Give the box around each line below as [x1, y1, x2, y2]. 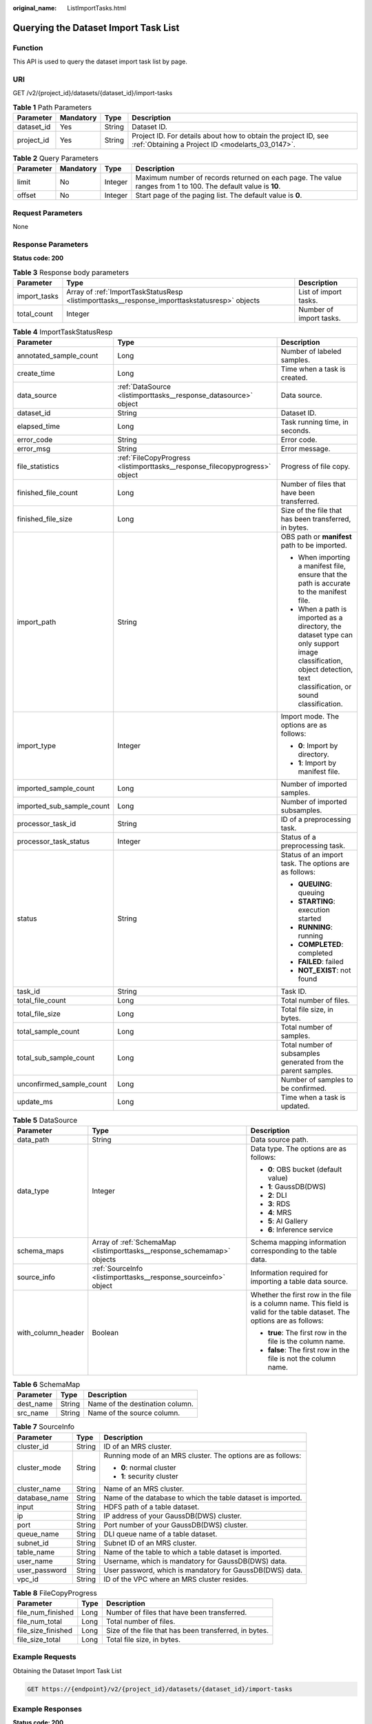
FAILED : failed [298, 957, 344, 967]
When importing [298, 552, 351, 562]
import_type [17, 741, 56, 751]
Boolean [92, 1327, 119, 1337]
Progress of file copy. [280, 462, 351, 472]
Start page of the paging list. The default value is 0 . [135, 190, 302, 200]
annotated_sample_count [17, 351, 99, 361]
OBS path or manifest [280, 532, 352, 541]
